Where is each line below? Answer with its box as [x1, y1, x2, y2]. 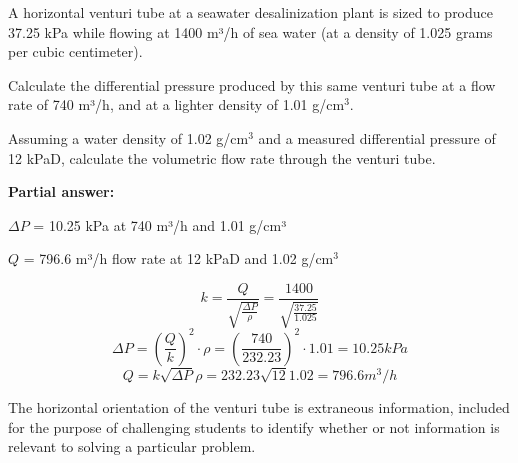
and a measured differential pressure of [258, 127, 496, 148]
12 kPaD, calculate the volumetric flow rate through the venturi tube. [8, 147, 436, 168]
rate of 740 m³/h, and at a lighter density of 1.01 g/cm [8, 94, 345, 115]
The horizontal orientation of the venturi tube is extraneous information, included [8, 397, 510, 418]
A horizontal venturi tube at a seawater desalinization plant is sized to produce [8, 2, 494, 22]
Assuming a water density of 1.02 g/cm [8, 127, 249, 148]
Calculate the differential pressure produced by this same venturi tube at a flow [8, 74, 496, 95]
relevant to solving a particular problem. [8, 436, 256, 457]
